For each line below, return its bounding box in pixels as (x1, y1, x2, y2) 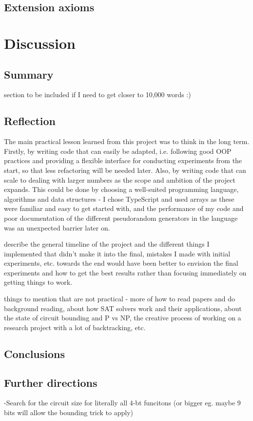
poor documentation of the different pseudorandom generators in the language (4, 212, 238, 223)
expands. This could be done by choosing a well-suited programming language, (4, 184, 239, 194)
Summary (4, 66, 54, 82)
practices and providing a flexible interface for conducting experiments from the (4, 155, 242, 166)
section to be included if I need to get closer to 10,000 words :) (4, 89, 191, 100)
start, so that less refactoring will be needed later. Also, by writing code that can (4, 165, 246, 175)
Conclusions (4, 346, 65, 361)
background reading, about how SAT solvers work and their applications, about (4, 303, 242, 313)
